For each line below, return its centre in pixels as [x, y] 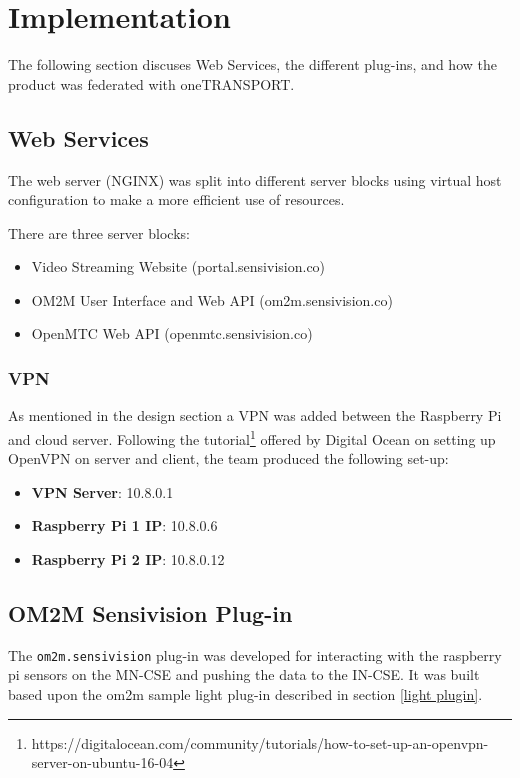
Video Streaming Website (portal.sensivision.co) [178, 266]
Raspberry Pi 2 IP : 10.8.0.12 [128, 558]
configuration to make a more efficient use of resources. [176, 199]
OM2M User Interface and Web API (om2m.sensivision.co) [212, 299]
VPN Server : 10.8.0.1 [102, 491]
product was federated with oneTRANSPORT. [151, 83]
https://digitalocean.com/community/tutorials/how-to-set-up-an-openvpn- [260, 742]
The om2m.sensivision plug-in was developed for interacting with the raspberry [255, 654]
